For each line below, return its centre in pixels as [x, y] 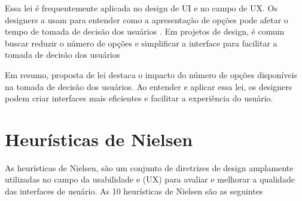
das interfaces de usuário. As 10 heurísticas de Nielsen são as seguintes [134, 191]
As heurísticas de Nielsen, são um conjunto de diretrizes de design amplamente [149, 167]
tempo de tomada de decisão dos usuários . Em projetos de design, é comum [145, 31]
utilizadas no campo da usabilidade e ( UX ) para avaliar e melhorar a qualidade [150, 179]
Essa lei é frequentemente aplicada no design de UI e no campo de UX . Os [141, 8]
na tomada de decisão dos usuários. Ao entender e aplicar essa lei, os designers [149, 86]
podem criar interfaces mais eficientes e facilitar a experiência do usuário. [139, 98]
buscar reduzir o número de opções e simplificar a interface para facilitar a [141, 43]
